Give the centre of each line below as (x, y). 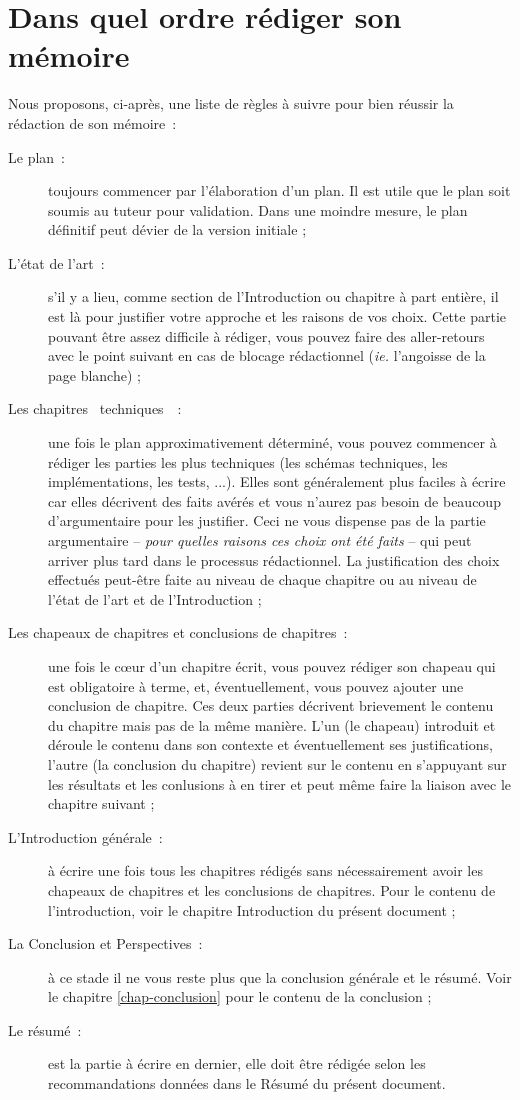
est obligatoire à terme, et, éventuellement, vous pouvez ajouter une (256, 685)
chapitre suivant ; (101, 803)
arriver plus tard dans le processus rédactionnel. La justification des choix (274, 559)
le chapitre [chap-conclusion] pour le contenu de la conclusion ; (240, 996)
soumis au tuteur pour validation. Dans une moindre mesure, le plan (258, 209)
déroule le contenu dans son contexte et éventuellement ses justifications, (270, 744)
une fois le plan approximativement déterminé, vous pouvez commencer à (272, 442)
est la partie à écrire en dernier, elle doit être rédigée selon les (237, 1063)
